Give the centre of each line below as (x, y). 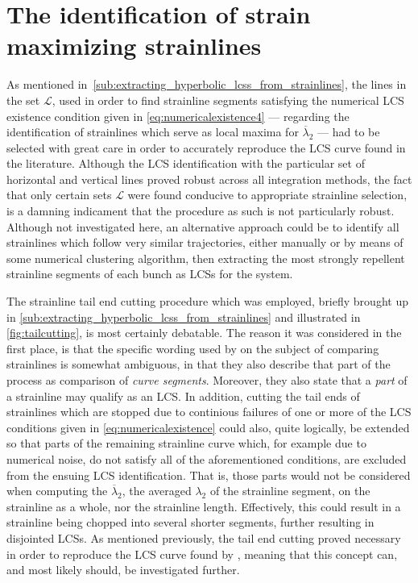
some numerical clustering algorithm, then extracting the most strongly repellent (206, 258)
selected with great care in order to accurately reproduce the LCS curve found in (206, 147)
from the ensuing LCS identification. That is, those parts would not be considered (209, 475)
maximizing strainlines (134, 46)
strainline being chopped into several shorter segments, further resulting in (190, 522)
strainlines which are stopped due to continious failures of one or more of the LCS (209, 412)
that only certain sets (59, 195)
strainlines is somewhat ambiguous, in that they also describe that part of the (199, 364)
